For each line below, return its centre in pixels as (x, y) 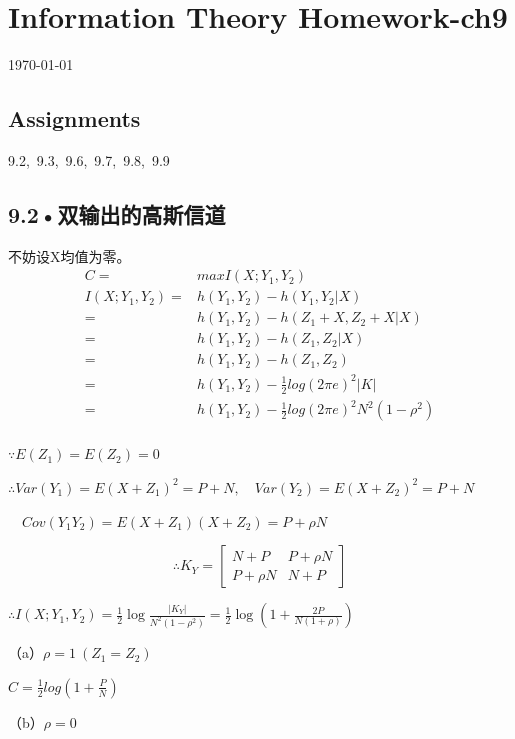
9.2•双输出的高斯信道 (117, 213)
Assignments (74, 118)
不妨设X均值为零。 (69, 255)
